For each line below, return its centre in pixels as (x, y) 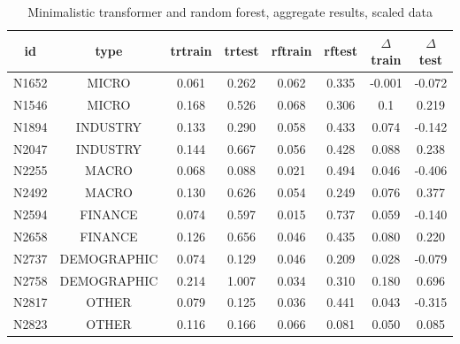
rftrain (291, 51)
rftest (341, 51)
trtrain (191, 51)
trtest (241, 51)
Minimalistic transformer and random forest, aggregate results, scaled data (230, 11)
